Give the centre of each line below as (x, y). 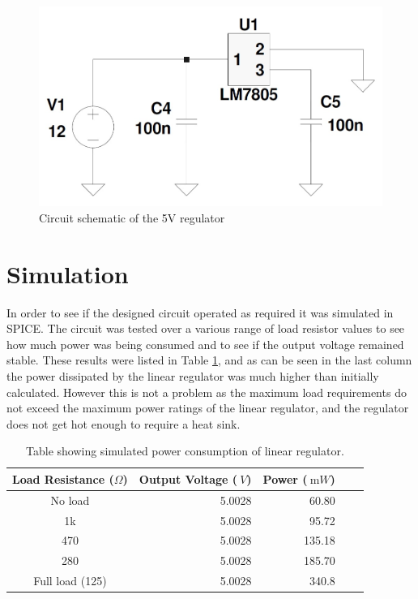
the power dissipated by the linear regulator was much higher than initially (193, 375)
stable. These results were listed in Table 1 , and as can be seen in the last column (209, 360)
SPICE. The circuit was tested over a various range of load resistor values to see (206, 328)
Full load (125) (70, 581)
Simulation (68, 273)
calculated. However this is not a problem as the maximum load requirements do (207, 392)
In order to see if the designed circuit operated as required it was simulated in (200, 312)
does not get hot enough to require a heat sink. (124, 423)
